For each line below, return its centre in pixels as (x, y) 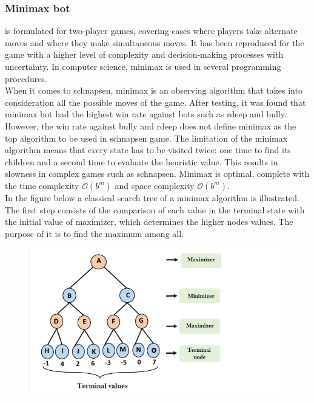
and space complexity (155, 185)
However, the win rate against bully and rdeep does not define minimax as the (151, 126)
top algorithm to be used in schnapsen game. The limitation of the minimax (146, 138)
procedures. (26, 78)
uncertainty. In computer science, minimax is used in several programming (143, 66)
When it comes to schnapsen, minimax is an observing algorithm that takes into (154, 90)
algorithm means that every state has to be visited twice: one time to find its (148, 150)
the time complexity (42, 185)
